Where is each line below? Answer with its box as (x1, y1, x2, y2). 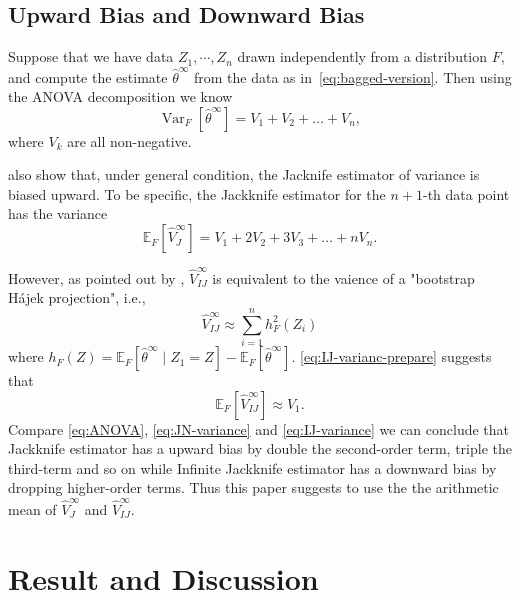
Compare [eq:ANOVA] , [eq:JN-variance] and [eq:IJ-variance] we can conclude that (8, 418, 510, 439)
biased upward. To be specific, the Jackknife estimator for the (8, 183, 386, 204)
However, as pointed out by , (8, 267, 185, 288)
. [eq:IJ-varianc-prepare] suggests (291, 346, 492, 367)
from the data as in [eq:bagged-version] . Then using (193, 66, 512, 87)
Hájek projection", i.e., (8, 287, 146, 308)
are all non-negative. (67, 130, 192, 151)
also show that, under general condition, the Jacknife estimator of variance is (8, 164, 480, 185)
